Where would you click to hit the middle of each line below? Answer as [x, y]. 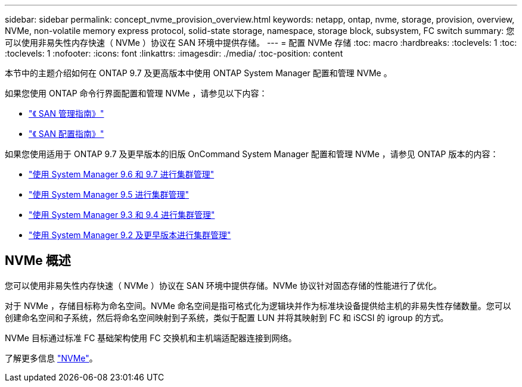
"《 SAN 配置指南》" [66, 134]
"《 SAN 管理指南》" [66, 113]
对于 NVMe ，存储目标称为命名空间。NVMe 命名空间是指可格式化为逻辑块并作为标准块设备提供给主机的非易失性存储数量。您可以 [258, 305]
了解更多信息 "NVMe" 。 [51, 358]
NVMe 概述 [38, 261]
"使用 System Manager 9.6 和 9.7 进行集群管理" [122, 174]
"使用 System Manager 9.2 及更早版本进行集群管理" [130, 235]
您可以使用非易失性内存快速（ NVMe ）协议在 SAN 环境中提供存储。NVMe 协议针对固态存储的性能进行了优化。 [223, 285]
